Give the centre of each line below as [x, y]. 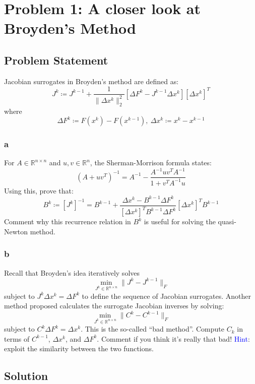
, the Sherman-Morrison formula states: [151, 163]
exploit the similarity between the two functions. [79, 348]
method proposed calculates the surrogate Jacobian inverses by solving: [114, 306]
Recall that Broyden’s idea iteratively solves [72, 272]
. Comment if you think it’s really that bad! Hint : [173, 338]
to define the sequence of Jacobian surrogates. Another [166, 296]
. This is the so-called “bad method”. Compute [153, 329]
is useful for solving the [180, 221]
